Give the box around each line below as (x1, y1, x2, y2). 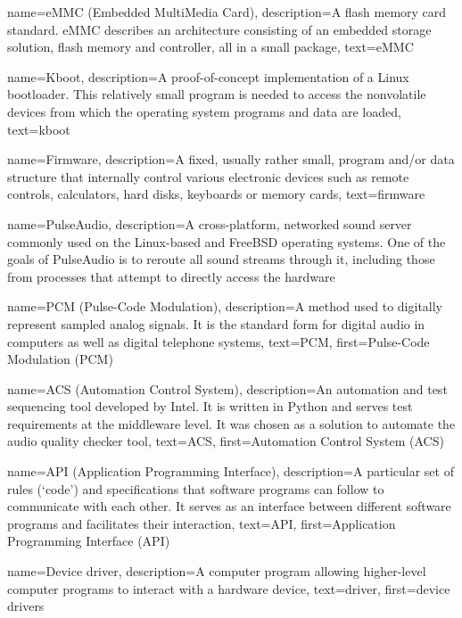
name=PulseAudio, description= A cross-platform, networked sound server (7, 214, 412, 233)
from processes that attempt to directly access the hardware (7, 267, 335, 285)
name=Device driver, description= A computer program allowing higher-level (7, 562, 426, 581)
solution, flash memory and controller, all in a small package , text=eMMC (7, 37, 414, 56)
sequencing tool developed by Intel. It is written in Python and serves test (7, 397, 413, 416)
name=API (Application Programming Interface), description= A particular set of (7, 462, 454, 481)
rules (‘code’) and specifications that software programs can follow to (7, 479, 384, 498)
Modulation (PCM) (7, 350, 113, 368)
